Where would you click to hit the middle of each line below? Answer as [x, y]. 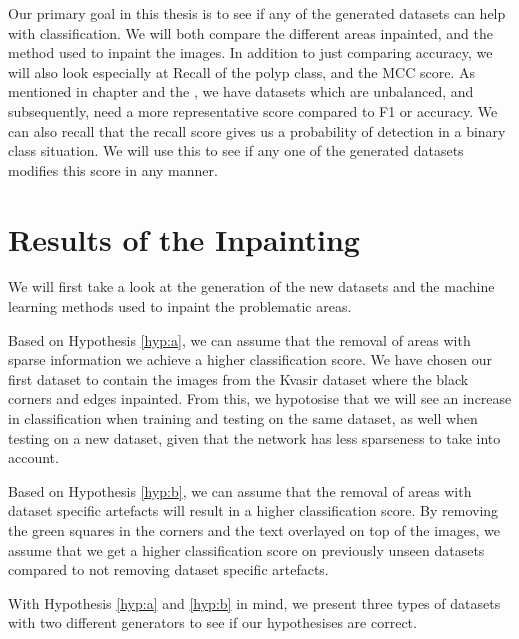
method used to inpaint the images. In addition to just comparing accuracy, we [250, 52]
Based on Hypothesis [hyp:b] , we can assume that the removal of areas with [240, 490]
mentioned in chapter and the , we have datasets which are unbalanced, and [241, 91]
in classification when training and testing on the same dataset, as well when [243, 418]
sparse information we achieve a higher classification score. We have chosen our [250, 359]
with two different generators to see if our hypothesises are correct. [212, 622]
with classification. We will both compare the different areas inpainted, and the [250, 32]
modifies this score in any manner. [113, 169]
